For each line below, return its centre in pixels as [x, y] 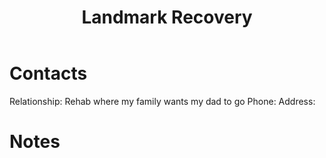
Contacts [48, 73]
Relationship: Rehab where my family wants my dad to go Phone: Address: [162, 101]
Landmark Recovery [167, 17]
